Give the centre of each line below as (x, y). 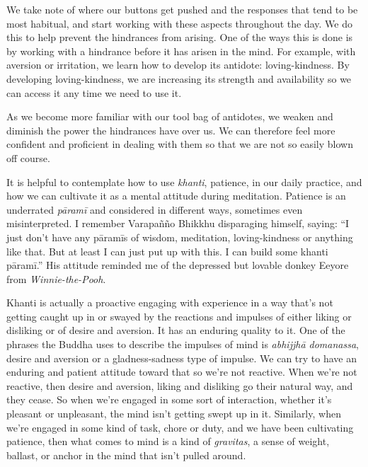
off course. (28, 157)
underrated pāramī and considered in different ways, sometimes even (155, 209)
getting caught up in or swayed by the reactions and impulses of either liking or (179, 316)
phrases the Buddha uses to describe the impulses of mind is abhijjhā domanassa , (183, 344)
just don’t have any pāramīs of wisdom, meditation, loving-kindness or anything (180, 237)
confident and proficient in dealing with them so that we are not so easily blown (180, 144)
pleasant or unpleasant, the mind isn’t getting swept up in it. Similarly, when (174, 414)
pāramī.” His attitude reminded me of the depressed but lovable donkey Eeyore (178, 265)
